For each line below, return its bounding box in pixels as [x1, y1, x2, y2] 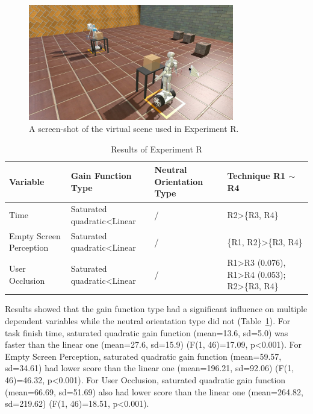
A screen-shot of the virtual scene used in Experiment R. [29, 122, 239, 135]
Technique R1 [227, 169, 286, 182]
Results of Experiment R [111, 142, 202, 155]
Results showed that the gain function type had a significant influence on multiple [5, 303, 308, 315]
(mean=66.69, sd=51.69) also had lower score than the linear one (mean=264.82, [5, 385, 303, 398]
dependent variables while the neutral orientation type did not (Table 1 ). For [5, 315, 291, 327]
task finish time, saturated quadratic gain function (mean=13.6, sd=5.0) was [5, 326, 288, 339]
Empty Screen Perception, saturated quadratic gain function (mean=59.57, [5, 350, 282, 362]
